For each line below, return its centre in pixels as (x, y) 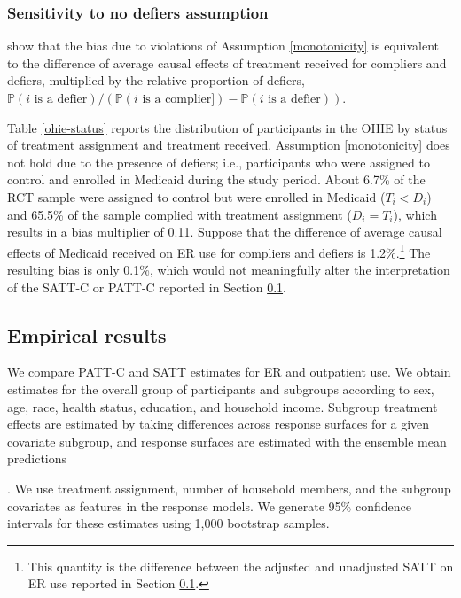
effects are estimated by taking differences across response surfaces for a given (219, 424)
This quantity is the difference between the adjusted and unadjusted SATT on (241, 566)
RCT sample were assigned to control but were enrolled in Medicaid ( (196, 196)
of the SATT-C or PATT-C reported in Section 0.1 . (147, 287)
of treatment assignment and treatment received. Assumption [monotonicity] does (229, 145)
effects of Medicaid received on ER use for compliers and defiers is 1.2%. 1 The (219, 251)
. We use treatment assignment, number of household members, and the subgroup (229, 488)
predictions (37, 458)
